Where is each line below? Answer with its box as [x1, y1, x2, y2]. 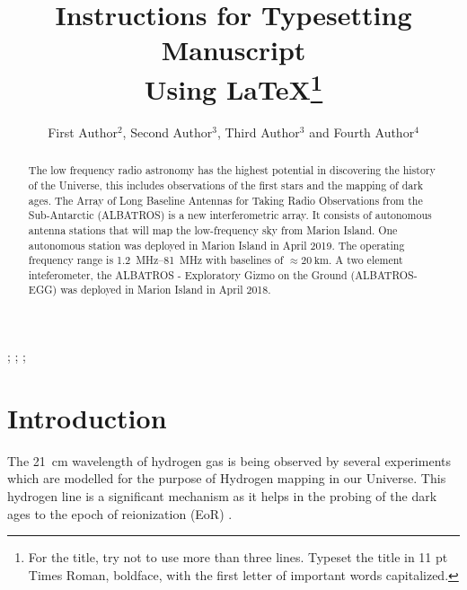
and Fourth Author [309, 122, 415, 141]
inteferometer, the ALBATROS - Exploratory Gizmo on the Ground [28, 267, 348, 282]
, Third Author [216, 122, 300, 141]
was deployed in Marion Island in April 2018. [60, 282, 271, 297]
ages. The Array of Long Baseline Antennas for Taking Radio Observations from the [28, 192, 423, 207]
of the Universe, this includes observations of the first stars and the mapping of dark [28, 177, 424, 192]
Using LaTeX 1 [144, 66, 323, 107]
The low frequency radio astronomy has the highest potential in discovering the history [28, 163, 436, 178]
